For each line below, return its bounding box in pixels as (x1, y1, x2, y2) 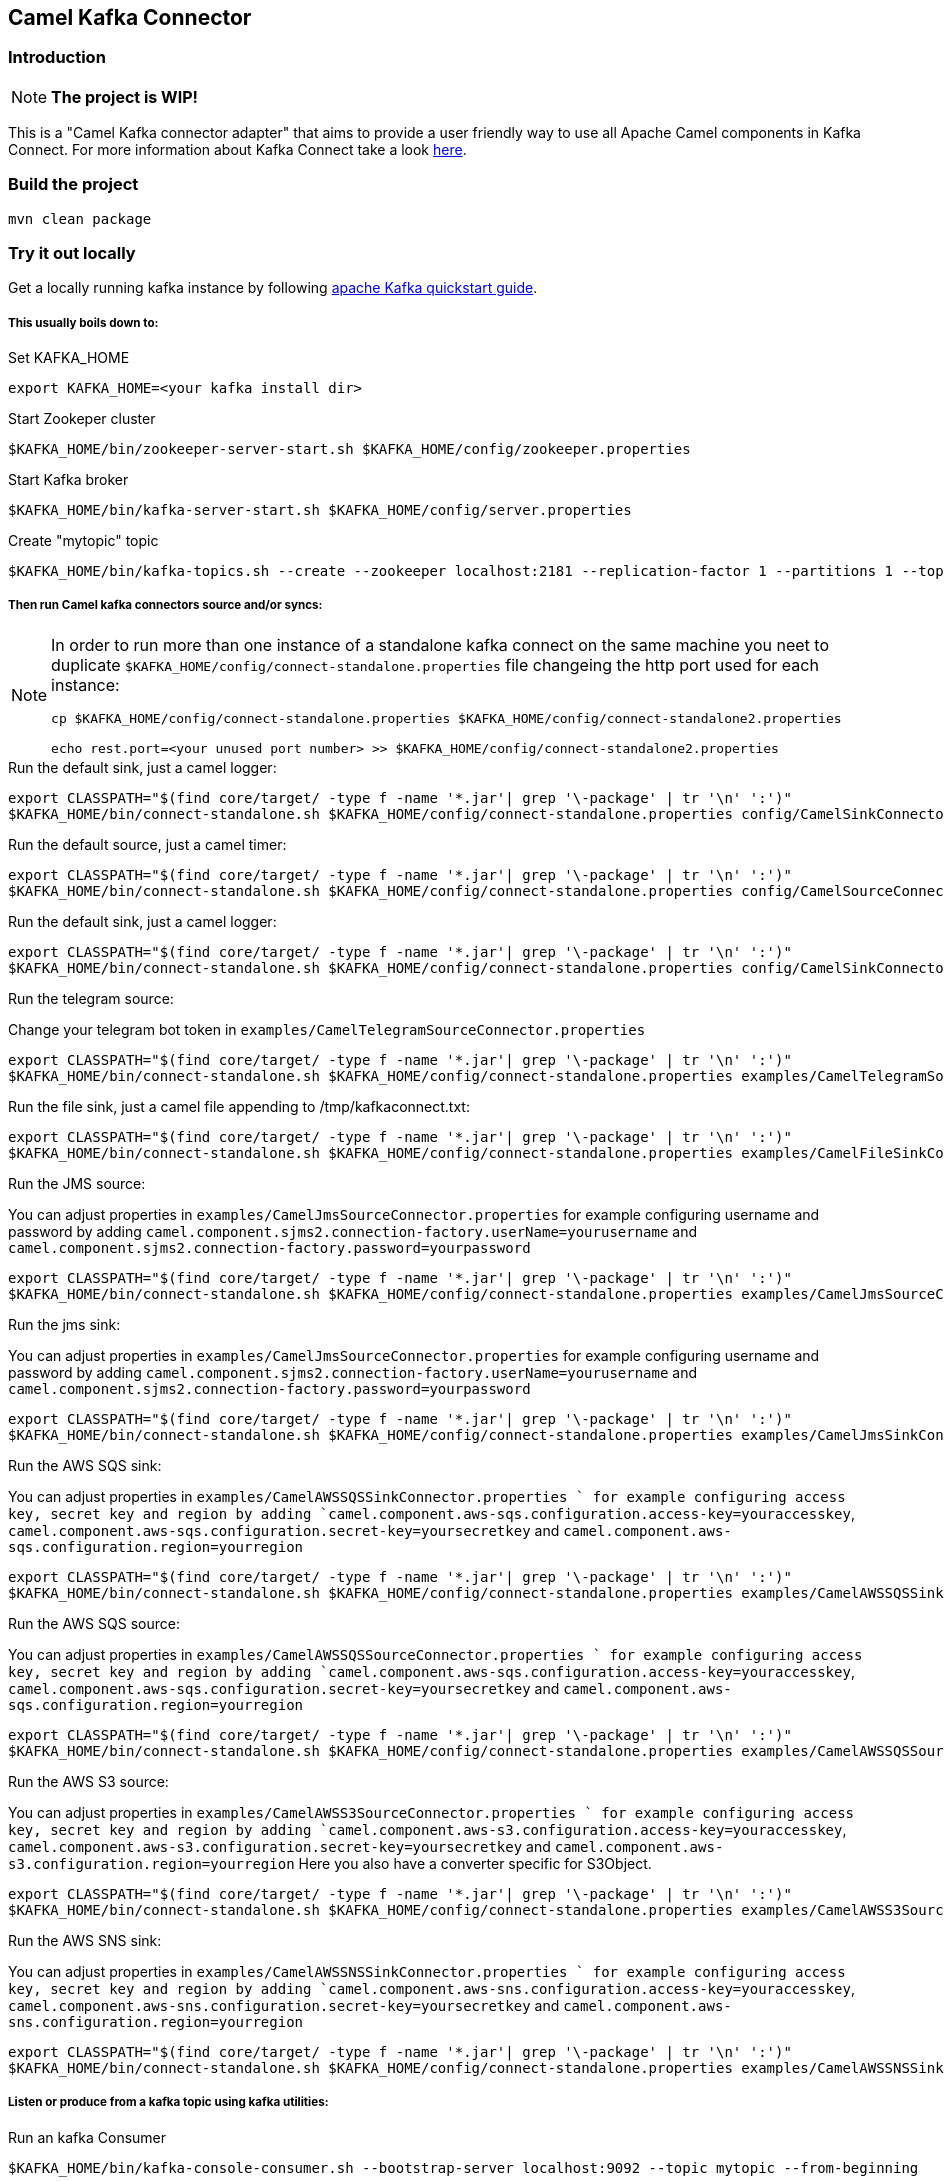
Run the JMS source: (8, 1174, 146, 1192)
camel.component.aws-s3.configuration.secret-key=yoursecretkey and (8, 1837, 551, 1855)
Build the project (8, 174, 139, 195)
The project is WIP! (51, 86, 198, 107)
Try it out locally (8, 242, 136, 263)
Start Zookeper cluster (8, 410, 156, 428)
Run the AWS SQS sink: (8, 1456, 162, 1474)
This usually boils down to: (8, 315, 159, 330)
